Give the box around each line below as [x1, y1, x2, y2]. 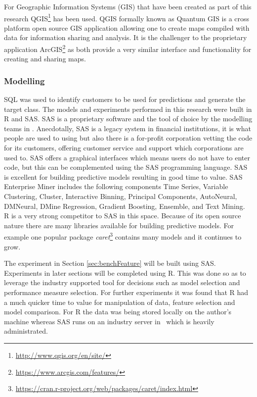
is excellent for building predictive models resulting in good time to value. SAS [4, 171, 243, 182]
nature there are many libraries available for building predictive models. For [4, 220, 234, 230]
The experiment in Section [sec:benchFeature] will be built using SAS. [4, 258, 216, 268]
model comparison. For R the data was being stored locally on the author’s [4, 306, 232, 317]
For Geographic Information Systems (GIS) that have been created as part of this [4, 1, 252, 11]
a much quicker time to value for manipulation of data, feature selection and [4, 297, 235, 307]
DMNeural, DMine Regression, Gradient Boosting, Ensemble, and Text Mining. [4, 200, 245, 211]
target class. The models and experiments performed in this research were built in [4, 103, 252, 114]
